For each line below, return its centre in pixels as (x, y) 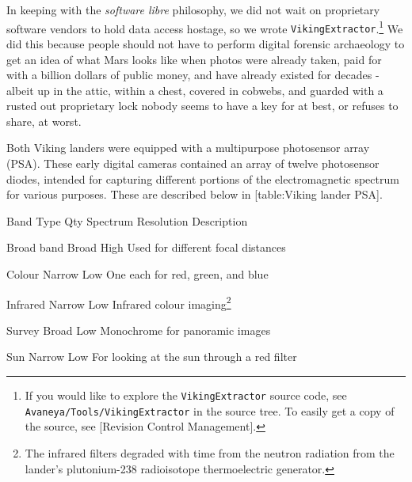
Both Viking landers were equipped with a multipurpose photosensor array (188, 148)
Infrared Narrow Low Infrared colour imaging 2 (119, 302)
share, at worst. (44, 121)
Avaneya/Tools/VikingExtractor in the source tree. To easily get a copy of (210, 410)
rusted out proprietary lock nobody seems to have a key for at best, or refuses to (202, 106)
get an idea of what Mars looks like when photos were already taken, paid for (194, 59)
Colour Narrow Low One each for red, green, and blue (137, 274)
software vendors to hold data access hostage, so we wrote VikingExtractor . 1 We (205, 27)
